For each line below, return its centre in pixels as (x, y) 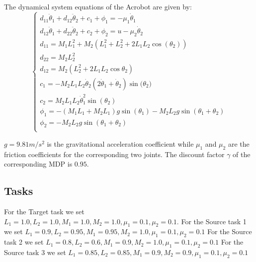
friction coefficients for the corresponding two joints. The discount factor (114, 154)
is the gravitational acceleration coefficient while (120, 143)
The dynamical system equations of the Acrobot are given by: (98, 6)
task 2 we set (24, 242)
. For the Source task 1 (212, 221)
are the (239, 143)
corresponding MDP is (38, 164)
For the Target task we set (44, 211)
